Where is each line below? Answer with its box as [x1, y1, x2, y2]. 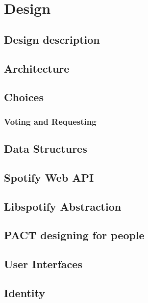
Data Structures [4, 140, 87, 156]
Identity [4, 285, 45, 300]
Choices [4, 89, 44, 105]
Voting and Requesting [4, 115, 97, 127]
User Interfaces [4, 256, 82, 272]
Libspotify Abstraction [4, 198, 122, 214]
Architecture [4, 60, 70, 76]
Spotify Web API [4, 169, 94, 185]
